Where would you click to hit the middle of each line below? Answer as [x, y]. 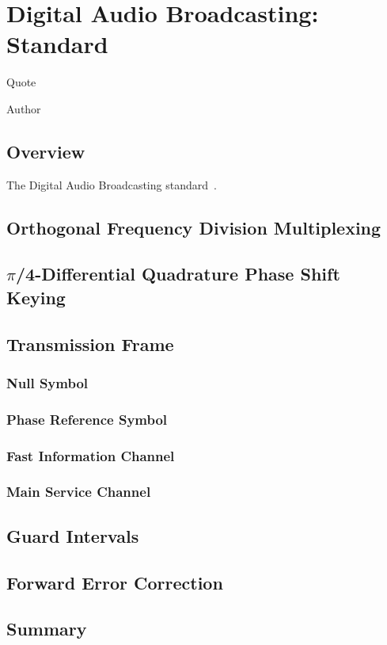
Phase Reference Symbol [87, 419]
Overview [46, 151]
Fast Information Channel [91, 455]
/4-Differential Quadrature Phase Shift [178, 274]
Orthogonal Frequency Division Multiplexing [194, 227]
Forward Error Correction [115, 582]
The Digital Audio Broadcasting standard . [112, 184]
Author [24, 108]
